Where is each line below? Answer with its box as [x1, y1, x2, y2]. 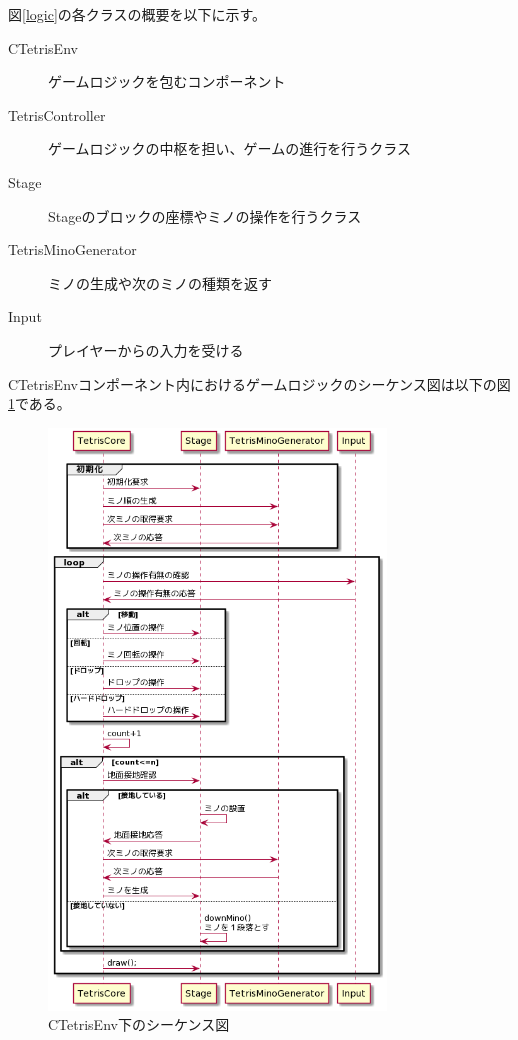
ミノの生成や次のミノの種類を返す [48, 272, 272, 293]
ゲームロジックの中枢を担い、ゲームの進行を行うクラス [48, 138, 411, 159]
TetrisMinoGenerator [8, 239, 137, 260]
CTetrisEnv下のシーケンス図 [48, 1014, 230, 1035]
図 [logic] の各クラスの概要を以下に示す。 [8, 4, 267, 24]
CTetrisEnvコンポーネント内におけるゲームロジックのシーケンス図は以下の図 [8, 373, 511, 394]
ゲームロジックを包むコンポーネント [48, 71, 286, 92]
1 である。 [8, 393, 71, 414]
